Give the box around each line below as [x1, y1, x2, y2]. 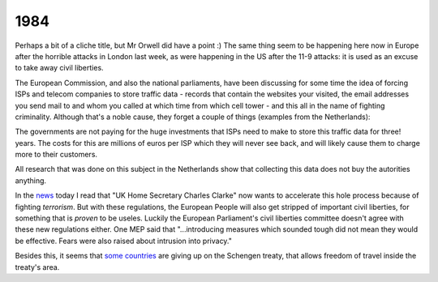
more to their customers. [15, 150, 97, 160]
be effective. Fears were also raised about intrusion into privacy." [15, 236, 233, 246]
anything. [15, 175, 47, 186]
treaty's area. [15, 262, 60, 271]
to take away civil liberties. [15, 63, 105, 73]
